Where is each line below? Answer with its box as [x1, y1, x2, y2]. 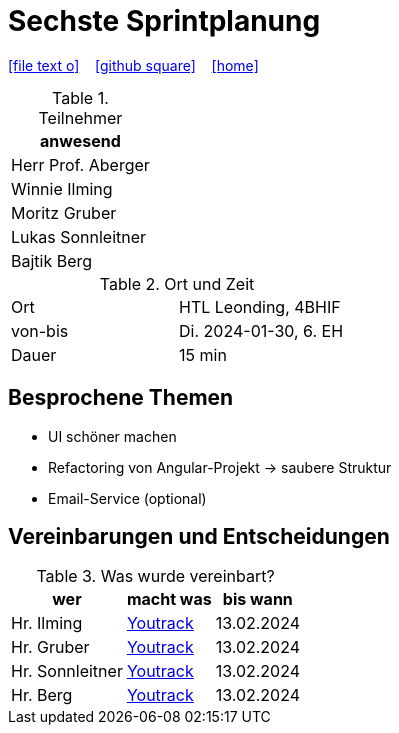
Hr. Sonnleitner [11, 661, 123, 682]
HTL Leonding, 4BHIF [179, 296, 341, 317]
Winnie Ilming [11, 178, 113, 199]
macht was [126, 589, 212, 610]
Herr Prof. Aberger [11, 154, 150, 175]
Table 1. [52, 87, 109, 108]
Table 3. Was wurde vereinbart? [36, 566, 275, 587]
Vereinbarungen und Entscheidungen [8, 524, 390, 550]
